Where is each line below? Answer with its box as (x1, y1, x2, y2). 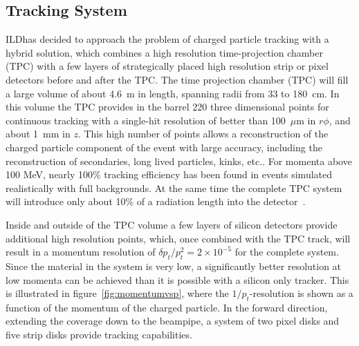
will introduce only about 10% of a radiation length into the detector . (6, 194, 306, 209)
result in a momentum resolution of (6, 244, 156, 259)
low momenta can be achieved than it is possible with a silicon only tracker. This (6, 272, 349, 287)
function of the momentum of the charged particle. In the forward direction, (6, 300, 328, 314)
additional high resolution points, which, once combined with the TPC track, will (6, 231, 351, 245)
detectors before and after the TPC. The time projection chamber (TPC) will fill (6, 72, 349, 86)
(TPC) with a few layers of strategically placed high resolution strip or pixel (6, 59, 329, 73)
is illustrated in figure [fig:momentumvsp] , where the (6, 286, 229, 300)
